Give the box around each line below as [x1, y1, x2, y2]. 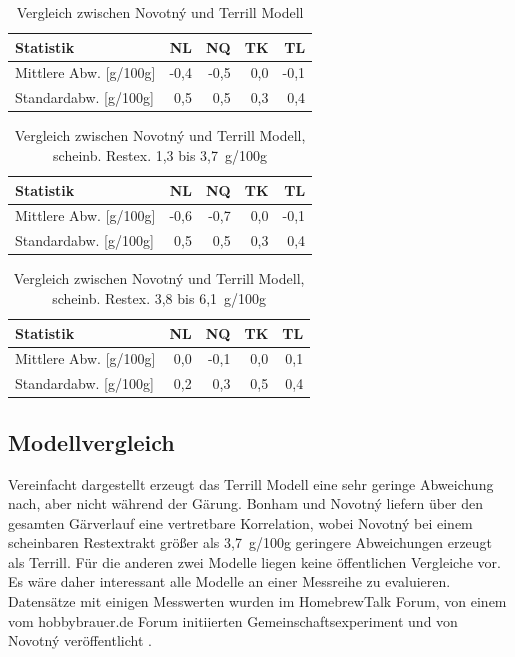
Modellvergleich [8, 426, 175, 457]
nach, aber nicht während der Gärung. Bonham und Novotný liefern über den [8, 493, 484, 514]
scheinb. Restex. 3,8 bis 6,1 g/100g [52, 287, 267, 308]
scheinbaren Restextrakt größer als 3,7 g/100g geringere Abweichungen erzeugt [8, 532, 493, 553]
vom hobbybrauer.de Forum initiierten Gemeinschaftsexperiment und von [8, 610, 458, 631]
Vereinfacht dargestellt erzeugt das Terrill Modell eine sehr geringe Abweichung [8, 473, 494, 494]
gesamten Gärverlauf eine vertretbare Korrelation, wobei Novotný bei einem [8, 512, 473, 533]
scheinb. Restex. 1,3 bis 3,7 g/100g [53, 144, 267, 165]
